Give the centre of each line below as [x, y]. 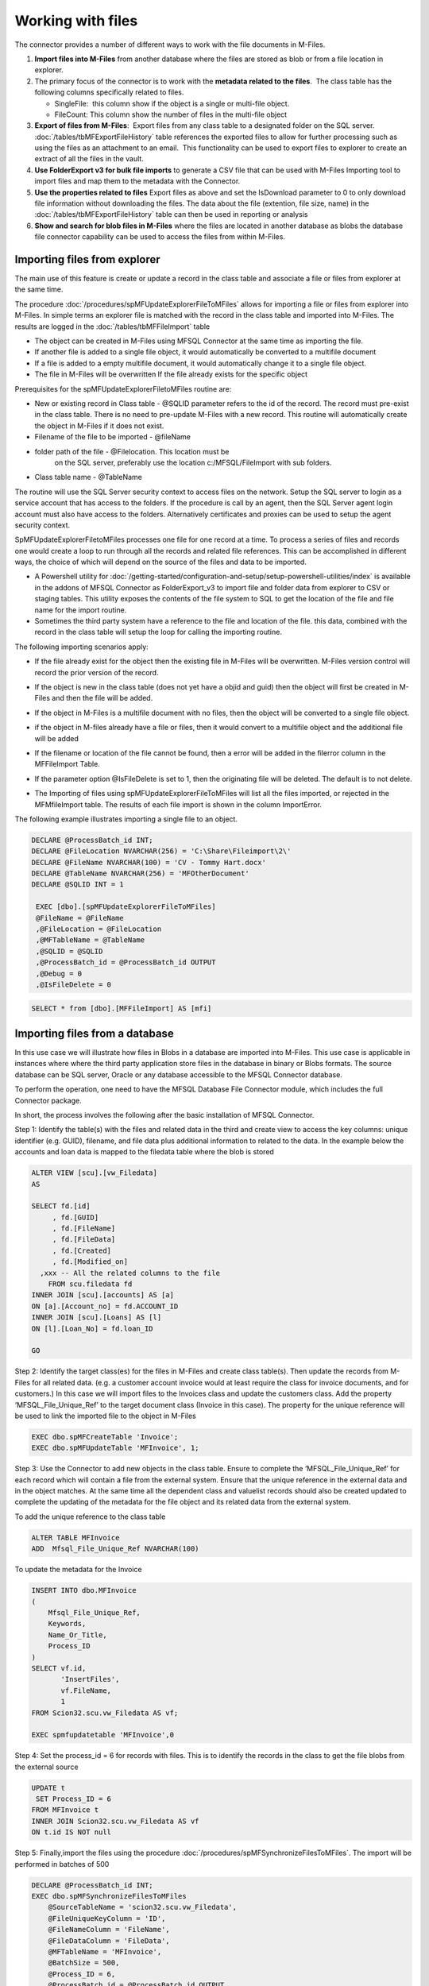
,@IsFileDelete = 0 [73, 984]
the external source [46, 1767]
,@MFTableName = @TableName [91, 940]
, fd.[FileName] [84, 1229]
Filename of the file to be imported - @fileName [112, 437]
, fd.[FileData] [84, 1240]
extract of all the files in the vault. [89, 159]
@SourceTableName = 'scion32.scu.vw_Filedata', [143, 1907]
